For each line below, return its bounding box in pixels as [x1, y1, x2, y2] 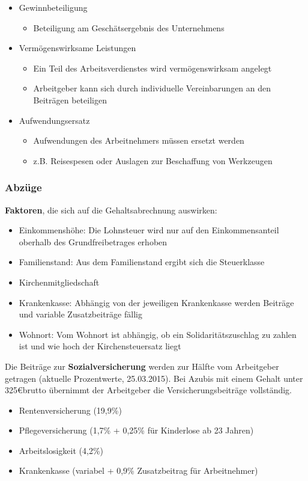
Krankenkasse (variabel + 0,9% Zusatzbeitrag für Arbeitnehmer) [19, 464, 258, 477]
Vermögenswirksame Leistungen [19, 41, 136, 54]
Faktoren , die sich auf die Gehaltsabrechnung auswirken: [5, 203, 217, 216]
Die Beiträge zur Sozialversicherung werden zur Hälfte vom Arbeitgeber [5, 360, 279, 372]
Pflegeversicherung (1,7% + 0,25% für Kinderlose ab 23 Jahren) [19, 424, 254, 437]
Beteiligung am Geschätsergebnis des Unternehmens [33, 21, 225, 34]
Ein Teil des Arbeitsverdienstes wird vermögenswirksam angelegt [33, 61, 272, 74]
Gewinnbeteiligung [19, 1, 88, 13]
